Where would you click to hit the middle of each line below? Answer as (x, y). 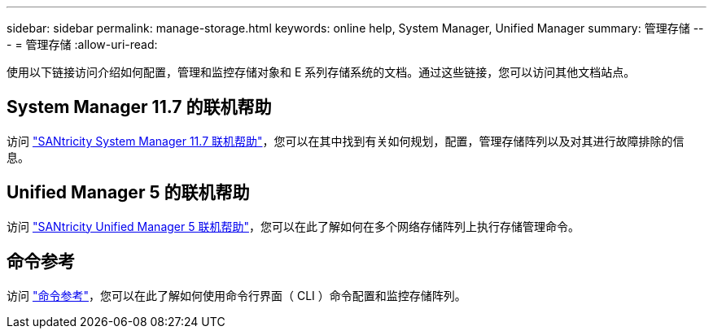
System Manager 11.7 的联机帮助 (139, 107)
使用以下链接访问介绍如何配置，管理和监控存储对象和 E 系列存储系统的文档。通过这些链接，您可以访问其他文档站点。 (321, 72)
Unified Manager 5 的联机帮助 (128, 193)
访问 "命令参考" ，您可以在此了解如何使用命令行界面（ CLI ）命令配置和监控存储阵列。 (236, 295)
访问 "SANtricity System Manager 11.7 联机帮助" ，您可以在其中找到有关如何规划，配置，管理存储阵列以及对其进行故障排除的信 (346, 141)
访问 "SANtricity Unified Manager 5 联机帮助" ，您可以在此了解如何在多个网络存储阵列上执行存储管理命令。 (293, 226)
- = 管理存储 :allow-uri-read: (82, 44)
